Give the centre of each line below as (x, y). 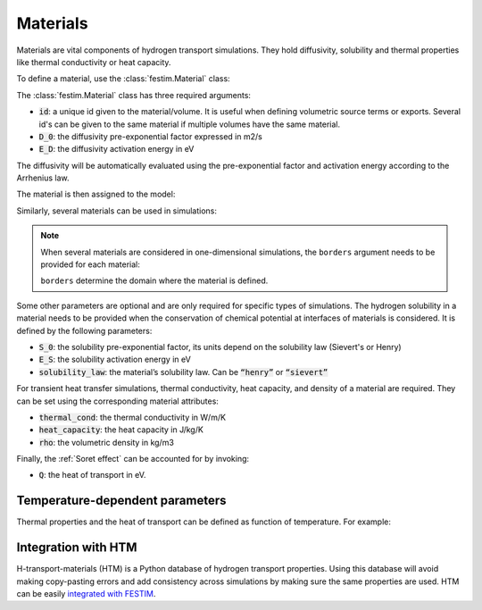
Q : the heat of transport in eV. (92, 475)
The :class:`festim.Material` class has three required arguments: (134, 95)
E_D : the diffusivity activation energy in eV (116, 149)
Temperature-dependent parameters (121, 501)
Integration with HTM (77, 548)
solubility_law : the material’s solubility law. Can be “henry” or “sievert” (183, 372)
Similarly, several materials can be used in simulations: (117, 211)
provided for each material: (90, 264)
